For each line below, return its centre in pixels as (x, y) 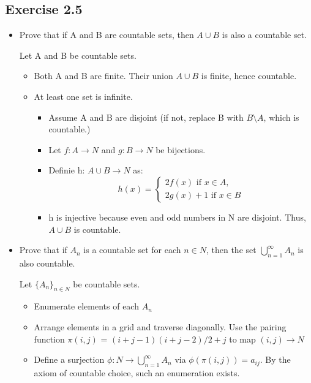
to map (242, 339)
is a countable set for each (132, 250)
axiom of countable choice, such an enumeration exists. (137, 372)
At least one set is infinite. (83, 96)
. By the (275, 359)
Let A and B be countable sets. (78, 55)
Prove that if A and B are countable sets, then (107, 35)
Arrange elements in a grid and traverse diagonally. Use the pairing (160, 326)
